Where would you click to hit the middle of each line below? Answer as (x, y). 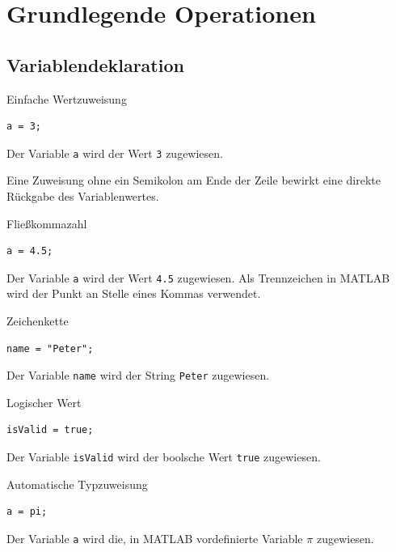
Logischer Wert (44, 402)
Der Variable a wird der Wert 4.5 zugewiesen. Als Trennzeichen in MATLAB (198, 277)
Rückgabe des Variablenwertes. (83, 196)
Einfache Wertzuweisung (67, 98)
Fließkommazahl (47, 223)
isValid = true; (50, 430)
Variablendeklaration (95, 64)
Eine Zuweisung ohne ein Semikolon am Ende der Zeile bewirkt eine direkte (194, 180)
